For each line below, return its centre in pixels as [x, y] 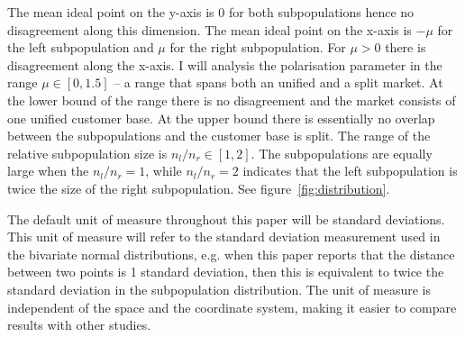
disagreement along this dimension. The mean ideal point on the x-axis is [210, 29]
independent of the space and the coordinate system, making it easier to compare [232, 307]
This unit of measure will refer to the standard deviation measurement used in [224, 237]
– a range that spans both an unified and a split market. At [278, 82]
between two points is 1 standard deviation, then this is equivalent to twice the [226, 272]
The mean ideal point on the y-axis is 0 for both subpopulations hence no [211, 12]
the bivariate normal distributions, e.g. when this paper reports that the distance [231, 254]
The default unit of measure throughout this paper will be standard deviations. [226, 219]
